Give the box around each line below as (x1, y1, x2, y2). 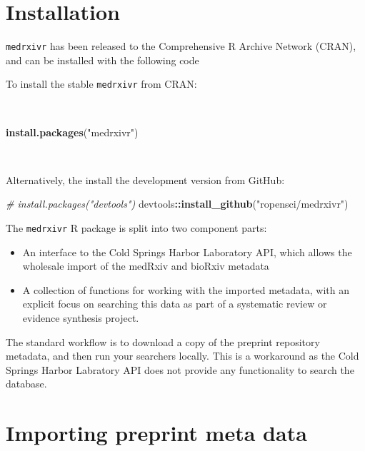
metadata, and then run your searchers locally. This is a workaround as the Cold (6, 348, 359, 363)
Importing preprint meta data (6, 418, 307, 447)
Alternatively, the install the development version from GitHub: (6, 172, 285, 187)
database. (6, 376, 47, 391)
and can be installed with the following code (6, 52, 199, 67)
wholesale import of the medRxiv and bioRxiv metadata (22, 258, 269, 273)
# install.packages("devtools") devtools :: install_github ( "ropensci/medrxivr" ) (6, 196, 349, 211)
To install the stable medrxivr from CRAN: (6, 76, 197, 91)
